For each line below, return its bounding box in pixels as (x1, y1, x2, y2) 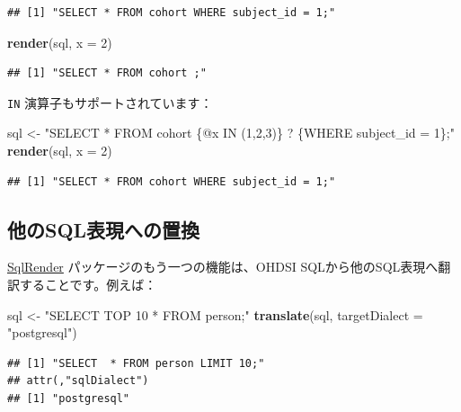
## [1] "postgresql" (7, 391, 130, 405)
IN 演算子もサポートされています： (7, 93, 213, 112)
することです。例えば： (19, 275, 157, 294)
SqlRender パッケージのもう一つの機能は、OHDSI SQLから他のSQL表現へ (7, 257, 439, 276)
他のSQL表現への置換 (7, 215, 200, 243)
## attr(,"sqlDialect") (7, 374, 149, 388)
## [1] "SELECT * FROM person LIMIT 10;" (7, 356, 265, 370)
